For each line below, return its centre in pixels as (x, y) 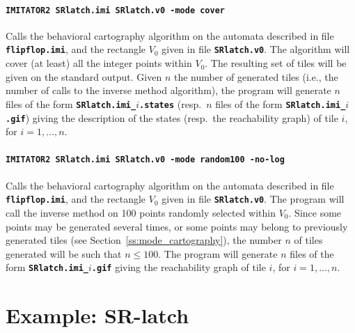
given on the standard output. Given (84, 76)
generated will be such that (64, 253)
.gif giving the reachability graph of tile (179, 267)
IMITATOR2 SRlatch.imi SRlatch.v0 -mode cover (115, 10)
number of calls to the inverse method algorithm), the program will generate (168, 90)
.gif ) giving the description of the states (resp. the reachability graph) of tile (172, 117)
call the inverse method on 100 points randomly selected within (141, 212)
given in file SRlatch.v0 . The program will (253, 199)
